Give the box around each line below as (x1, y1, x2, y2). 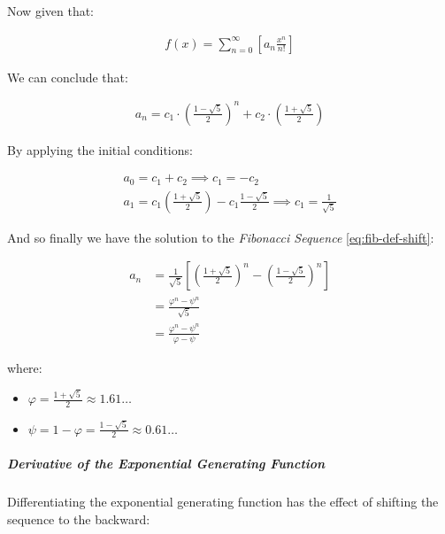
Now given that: (7, 2, 94, 19)
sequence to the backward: (7, 509, 150, 528)
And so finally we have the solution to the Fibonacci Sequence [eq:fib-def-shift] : (7, 228, 434, 246)
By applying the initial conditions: (7, 140, 193, 159)
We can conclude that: (7, 67, 128, 86)
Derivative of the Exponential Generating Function (7, 454, 326, 473)
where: (7, 358, 42, 376)
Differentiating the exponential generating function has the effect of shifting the (7, 492, 439, 511)
